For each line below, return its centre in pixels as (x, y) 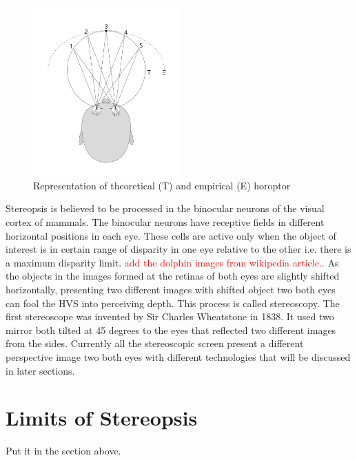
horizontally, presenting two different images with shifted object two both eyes (171, 289)
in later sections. (40, 370)
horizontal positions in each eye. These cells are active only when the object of (171, 235)
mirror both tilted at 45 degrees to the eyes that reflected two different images (171, 330)
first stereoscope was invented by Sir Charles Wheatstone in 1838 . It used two (170, 316)
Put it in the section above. (63, 451)
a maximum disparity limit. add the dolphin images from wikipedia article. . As (172, 262)
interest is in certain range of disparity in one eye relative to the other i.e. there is (178, 249)
